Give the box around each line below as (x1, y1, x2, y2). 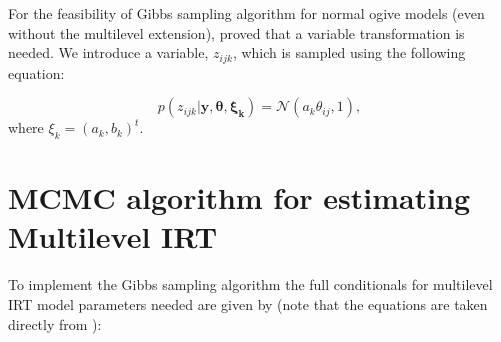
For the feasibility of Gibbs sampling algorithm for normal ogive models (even (8, 3, 485, 23)
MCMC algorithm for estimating (8, 177, 471, 218)
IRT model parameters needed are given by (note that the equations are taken (8, 293, 488, 314)
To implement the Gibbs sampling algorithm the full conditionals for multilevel (8, 274, 493, 295)
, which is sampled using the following (232, 42, 466, 63)
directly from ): (8, 313, 102, 334)
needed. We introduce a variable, (8, 42, 209, 63)
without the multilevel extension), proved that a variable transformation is (8, 22, 465, 43)
